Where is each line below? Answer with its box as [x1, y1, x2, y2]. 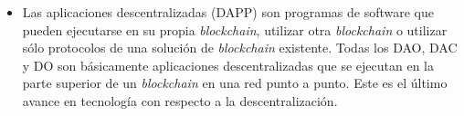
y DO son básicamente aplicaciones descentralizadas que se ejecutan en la [22, 55, 434, 74]
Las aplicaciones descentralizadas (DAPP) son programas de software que [22, 3, 435, 21]
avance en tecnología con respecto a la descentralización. [22, 91, 338, 110]
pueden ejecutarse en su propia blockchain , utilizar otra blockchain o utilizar [22, 20, 448, 39]
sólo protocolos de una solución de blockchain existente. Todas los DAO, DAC [22, 38, 458, 57]
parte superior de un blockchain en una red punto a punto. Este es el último [22, 73, 448, 92]
